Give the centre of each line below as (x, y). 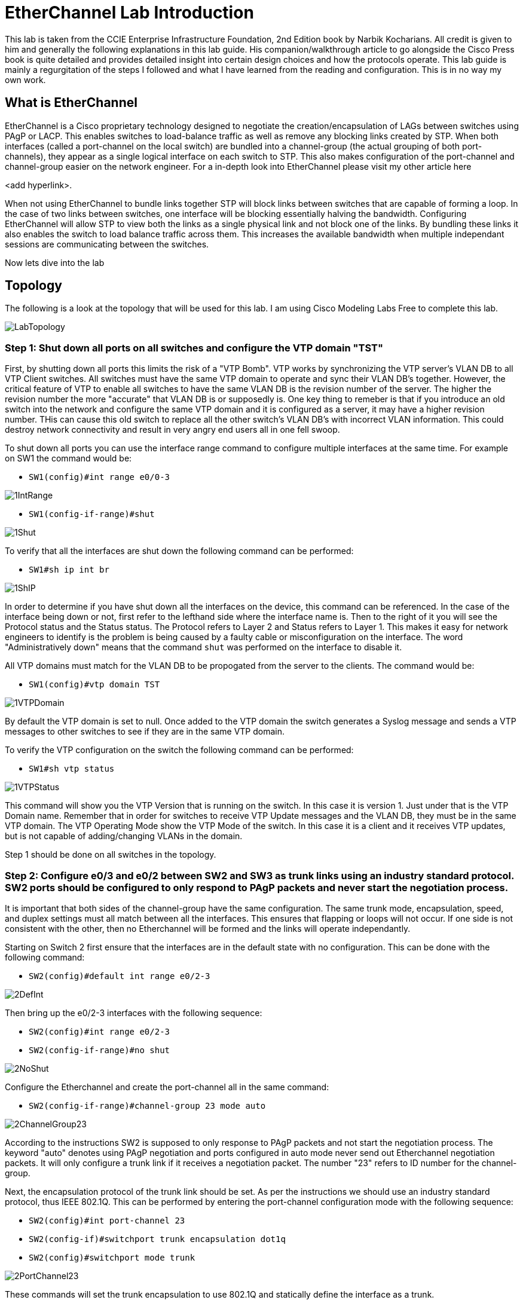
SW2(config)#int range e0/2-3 (100, 1031)
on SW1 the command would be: (68, 458)
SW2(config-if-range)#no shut (100, 1050)
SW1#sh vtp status (72, 769)
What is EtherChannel (71, 103)
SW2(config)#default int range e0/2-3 (120, 976)
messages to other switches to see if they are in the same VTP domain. (145, 732)
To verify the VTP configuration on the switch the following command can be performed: (179, 750)
